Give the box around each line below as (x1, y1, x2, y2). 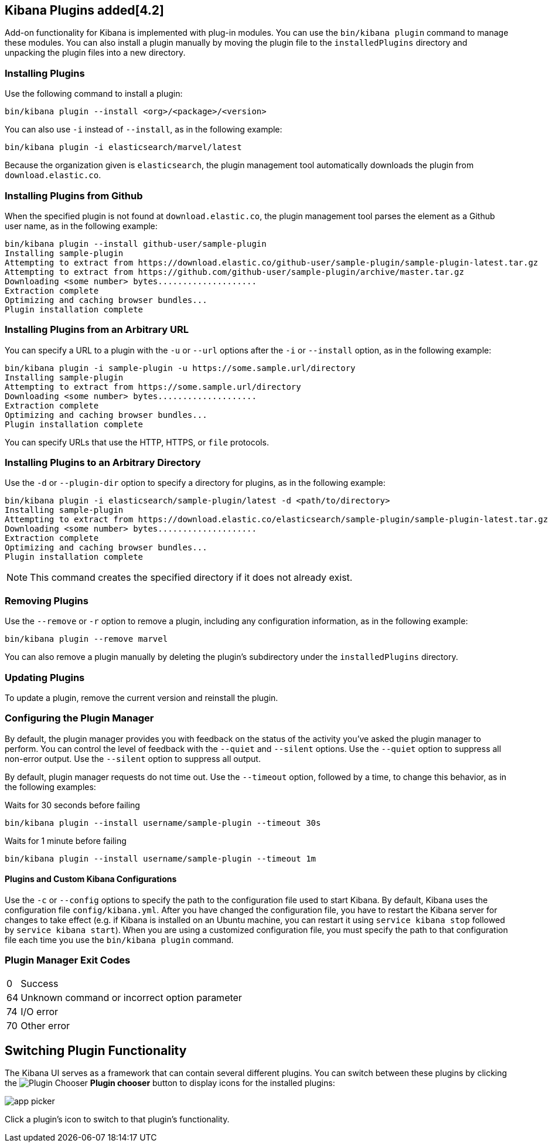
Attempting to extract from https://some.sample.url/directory (5, 382, 301, 392)
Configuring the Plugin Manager (5, 712, 154, 724)
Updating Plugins (5, 671, 85, 683)
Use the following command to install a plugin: (5, 89, 183, 99)
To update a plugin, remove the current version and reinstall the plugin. (5, 692, 278, 703)
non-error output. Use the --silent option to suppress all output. (5, 753, 261, 764)
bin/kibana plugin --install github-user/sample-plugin (5, 239, 267, 249)
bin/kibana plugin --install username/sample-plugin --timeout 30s (5, 818, 321, 828)
